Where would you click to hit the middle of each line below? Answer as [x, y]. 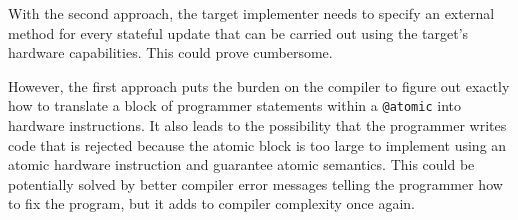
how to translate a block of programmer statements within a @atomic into [235, 105]
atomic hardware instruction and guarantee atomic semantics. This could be [241, 164]
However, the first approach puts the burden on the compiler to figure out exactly [259, 85]
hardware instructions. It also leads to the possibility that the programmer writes [257, 125]
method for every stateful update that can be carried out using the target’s [238, 32]
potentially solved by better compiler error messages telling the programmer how [255, 183]
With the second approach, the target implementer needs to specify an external [251, 13]
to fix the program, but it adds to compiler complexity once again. [211, 203]
